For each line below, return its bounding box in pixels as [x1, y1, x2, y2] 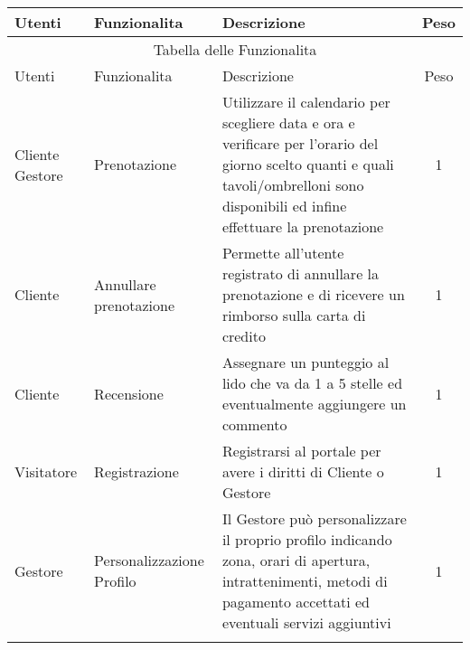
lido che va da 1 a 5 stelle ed [221, 372, 403, 393]
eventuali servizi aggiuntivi [221, 612, 391, 633]
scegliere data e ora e [221, 112, 355, 133]
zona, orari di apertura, [221, 550, 371, 570]
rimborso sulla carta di [221, 305, 366, 325]
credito [221, 325, 266, 346]
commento [221, 414, 287, 435]
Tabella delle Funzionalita [153, 39, 317, 60]
